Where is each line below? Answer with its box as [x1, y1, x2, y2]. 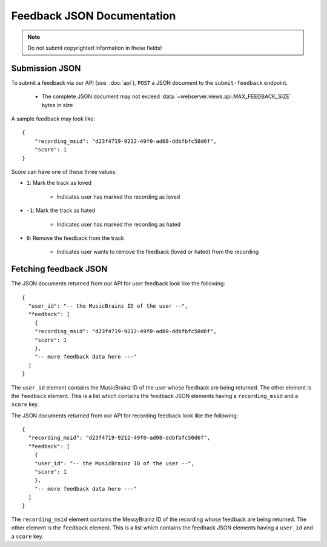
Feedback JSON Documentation [11, 9, 176, 22]
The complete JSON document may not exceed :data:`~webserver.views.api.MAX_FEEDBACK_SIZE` [41, 93, 291, 100]
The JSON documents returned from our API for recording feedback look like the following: [11, 412, 239, 419]
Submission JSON [11, 63, 81, 73]
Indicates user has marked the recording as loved [56, 193, 180, 200]
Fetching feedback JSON [11, 264, 108, 274]
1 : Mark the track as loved [26, 179, 92, 187]
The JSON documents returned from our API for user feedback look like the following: [11, 280, 225, 287]
